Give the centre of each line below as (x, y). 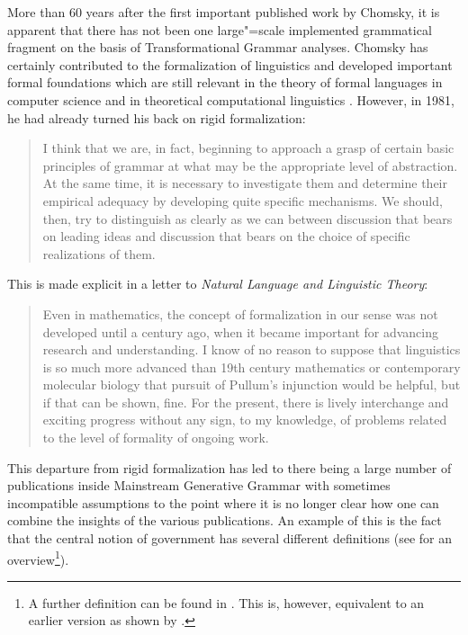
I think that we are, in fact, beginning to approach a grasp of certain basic (248, 148)
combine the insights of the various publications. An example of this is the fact (225, 520)
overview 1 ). (38, 558)
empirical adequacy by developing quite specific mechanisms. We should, (243, 200)
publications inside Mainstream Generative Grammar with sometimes (199, 485)
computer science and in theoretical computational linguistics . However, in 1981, (231, 99)
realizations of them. (99, 253)
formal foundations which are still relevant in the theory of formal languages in (225, 82)
